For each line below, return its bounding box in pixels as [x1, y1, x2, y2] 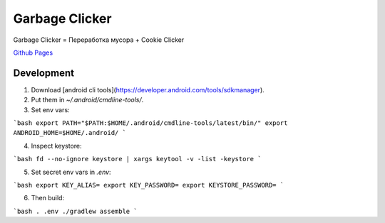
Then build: [31, 194, 64, 202]
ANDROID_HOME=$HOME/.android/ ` [13, 129, 126, 137]
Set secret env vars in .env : [31, 168, 111, 176]
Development [13, 67, 75, 79]
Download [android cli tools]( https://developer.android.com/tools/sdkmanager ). [31, 85, 265, 94]
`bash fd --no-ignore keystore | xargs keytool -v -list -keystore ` [13, 155, 262, 163]
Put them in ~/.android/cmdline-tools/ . [31, 96, 144, 104]
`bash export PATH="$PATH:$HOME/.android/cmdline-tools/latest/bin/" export [13, 119, 288, 127]
